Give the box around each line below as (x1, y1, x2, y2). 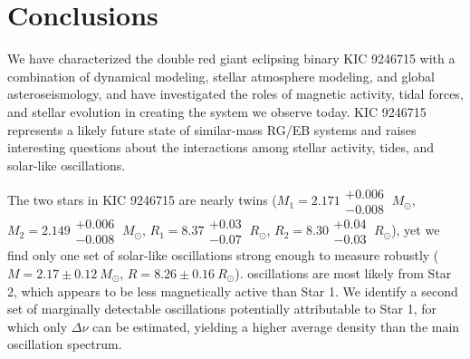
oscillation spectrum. (7, 335, 122, 354)
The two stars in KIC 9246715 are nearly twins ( (7, 190, 277, 209)
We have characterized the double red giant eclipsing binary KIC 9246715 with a (7, 49, 456, 68)
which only (7, 316, 68, 335)
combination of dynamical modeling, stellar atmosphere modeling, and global (7, 66, 435, 85)
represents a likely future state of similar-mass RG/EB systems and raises (7, 120, 417, 139)
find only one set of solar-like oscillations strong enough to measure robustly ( (7, 246, 439, 265)
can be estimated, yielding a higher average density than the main (92, 316, 460, 335)
